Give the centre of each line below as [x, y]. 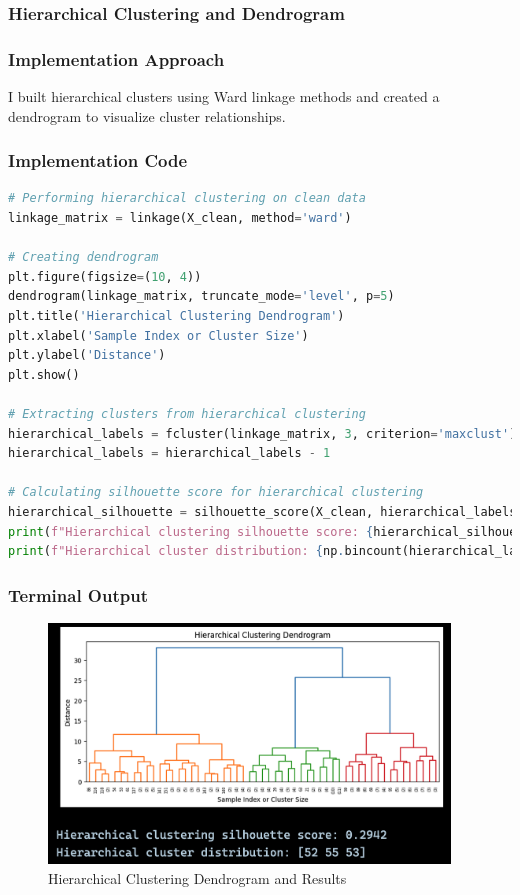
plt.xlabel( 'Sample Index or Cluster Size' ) [158, 335]
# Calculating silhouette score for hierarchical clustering [216, 492]
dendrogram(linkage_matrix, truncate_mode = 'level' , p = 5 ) [201, 296]
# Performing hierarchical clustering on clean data [187, 198]
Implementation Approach [116, 58]
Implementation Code [98, 160]
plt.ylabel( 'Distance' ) [87, 355]
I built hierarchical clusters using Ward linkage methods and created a [224, 96]
